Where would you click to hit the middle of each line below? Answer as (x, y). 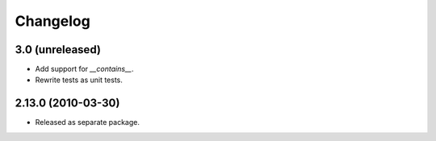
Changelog (52, 21)
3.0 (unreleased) (58, 50)
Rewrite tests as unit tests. (79, 80)
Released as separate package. (88, 122)
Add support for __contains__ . (84, 69)
